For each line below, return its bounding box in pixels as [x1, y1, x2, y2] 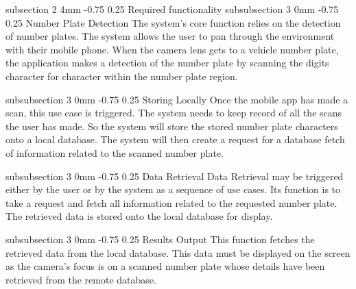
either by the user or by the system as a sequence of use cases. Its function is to [5, 182, 341, 197]
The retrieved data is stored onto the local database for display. [5, 209, 273, 223]
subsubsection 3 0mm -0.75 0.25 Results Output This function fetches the [5, 231, 315, 246]
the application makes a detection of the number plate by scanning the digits [5, 55, 329, 70]
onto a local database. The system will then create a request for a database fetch [5, 132, 345, 147]
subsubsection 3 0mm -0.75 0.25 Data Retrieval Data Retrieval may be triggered [5, 168, 344, 183]
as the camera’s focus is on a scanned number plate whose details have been [5, 259, 325, 273]
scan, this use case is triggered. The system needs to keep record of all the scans [5, 105, 342, 120]
